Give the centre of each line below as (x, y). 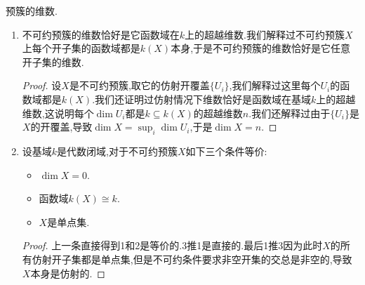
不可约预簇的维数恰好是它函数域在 (101, 34)
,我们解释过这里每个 (275, 85)
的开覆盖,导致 (61, 127)
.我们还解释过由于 (290, 113)
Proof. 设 (42, 85)
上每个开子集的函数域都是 (81, 48)
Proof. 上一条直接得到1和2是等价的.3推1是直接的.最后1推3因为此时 (172, 245)
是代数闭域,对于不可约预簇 (117, 151)
